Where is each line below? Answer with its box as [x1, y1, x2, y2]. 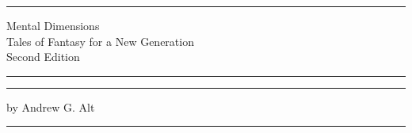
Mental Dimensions [6, 17, 100, 33]
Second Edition [6, 48, 80, 65]
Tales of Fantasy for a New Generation [6, 32, 194, 49]
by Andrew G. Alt [6, 98, 95, 115]
